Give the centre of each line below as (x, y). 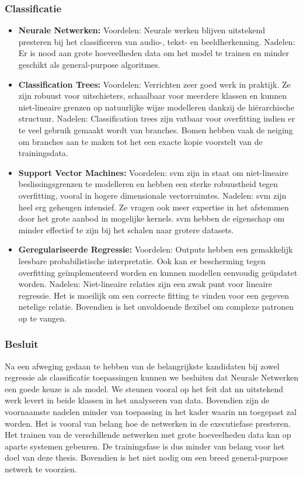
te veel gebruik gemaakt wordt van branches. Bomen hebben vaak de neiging (156, 129)
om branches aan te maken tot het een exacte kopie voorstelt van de (140, 141)
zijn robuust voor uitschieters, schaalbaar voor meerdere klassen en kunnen (153, 96)
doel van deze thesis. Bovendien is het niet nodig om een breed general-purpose (147, 457)
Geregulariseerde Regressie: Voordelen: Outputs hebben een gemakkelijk (156, 249)
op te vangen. (42, 318)
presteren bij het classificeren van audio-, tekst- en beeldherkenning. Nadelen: (157, 41)
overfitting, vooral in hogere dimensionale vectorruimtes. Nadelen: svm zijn (152, 195)
